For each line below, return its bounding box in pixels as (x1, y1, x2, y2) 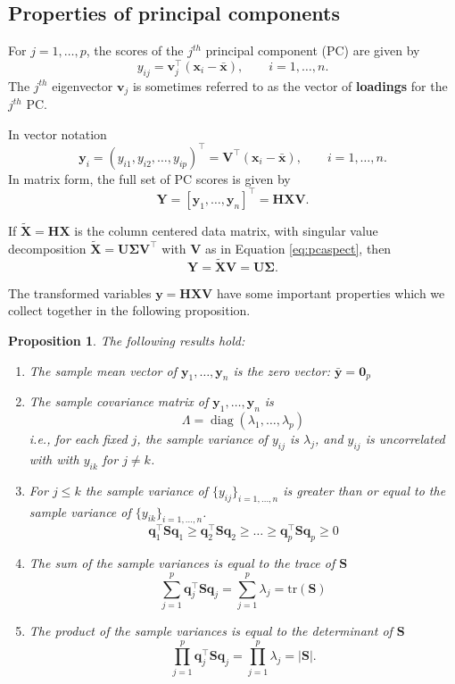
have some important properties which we (216, 283, 445, 302)
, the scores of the (86, 41, 184, 60)
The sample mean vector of (29, 361, 177, 380)
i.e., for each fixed (29, 430, 128, 448)
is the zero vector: (233, 361, 330, 380)
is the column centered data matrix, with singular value (74, 221, 378, 240)
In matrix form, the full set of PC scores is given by (8, 169, 291, 188)
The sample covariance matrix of (29, 392, 209, 411)
